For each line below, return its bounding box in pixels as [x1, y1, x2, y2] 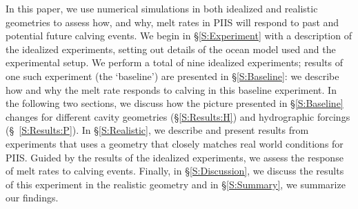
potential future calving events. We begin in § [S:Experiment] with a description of [6, 28, 352, 43]
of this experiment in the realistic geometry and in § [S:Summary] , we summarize [6, 177, 346, 191]
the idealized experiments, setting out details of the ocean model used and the [6, 41, 336, 56]
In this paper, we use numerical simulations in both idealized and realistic [6, 1, 318, 15]
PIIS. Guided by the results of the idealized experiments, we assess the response [6, 150, 344, 164]
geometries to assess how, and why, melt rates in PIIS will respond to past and [6, 14, 339, 29]
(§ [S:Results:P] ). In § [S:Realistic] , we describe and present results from [6, 123, 309, 137]
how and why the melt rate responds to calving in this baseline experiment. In [6, 82, 337, 97]
